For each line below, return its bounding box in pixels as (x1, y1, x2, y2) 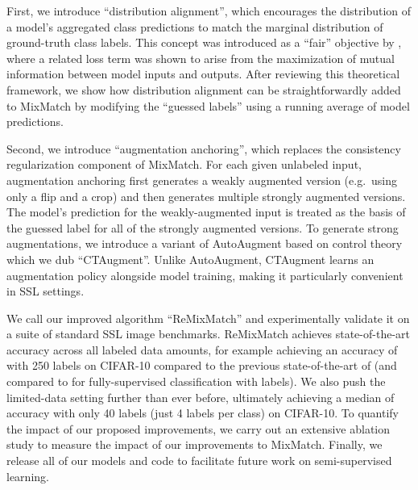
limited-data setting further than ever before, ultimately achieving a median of (6, 388, 395, 405)
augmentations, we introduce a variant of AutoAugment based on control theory (6, 235, 403, 252)
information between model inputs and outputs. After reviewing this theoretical (6, 65, 400, 82)
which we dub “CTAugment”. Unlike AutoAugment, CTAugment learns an (6, 250, 375, 267)
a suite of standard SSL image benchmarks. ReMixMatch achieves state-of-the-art (6, 325, 410, 342)
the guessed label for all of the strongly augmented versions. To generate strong (6, 219, 399, 236)
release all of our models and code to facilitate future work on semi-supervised (6, 452, 392, 469)
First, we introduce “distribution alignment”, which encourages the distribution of (6, 2, 412, 19)
